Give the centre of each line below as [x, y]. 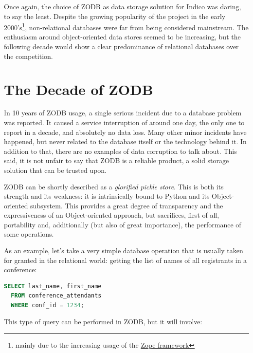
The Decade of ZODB [79, 89]
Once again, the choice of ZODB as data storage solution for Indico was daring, [123, 6]
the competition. [28, 56]
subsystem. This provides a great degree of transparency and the [127, 205]
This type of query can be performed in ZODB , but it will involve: [103, 321]
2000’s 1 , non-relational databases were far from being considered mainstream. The [126, 27]
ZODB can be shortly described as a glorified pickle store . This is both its [114, 186]
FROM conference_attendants [56, 296]
